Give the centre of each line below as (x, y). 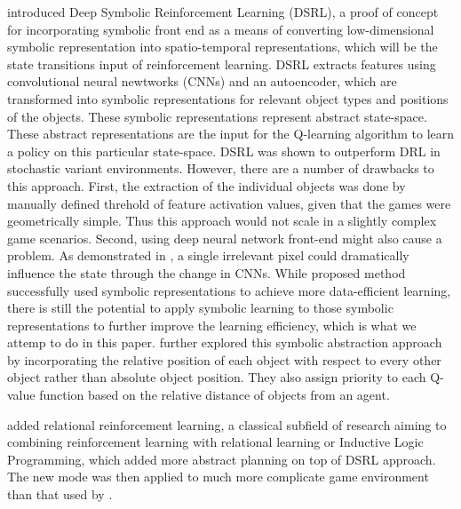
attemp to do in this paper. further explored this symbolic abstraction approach (225, 342)
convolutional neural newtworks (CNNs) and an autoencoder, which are (202, 81)
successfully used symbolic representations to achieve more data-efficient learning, (229, 290)
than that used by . (60, 494)
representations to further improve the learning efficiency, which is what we (212, 325)
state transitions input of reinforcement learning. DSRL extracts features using (222, 64)
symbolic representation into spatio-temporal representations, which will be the (223, 47)
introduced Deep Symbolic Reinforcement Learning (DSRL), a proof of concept (223, 12)
